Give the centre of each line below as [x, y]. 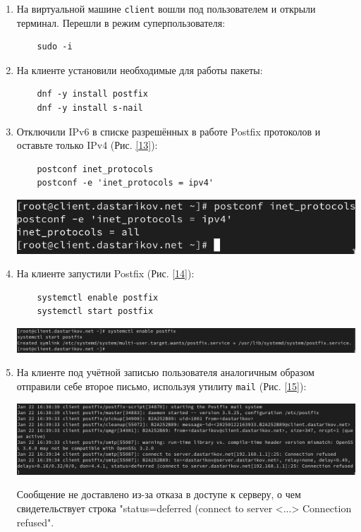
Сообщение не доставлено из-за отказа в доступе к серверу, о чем [159, 494]
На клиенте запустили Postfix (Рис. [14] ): [105, 273]
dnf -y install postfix [92, 94]
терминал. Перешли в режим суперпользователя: [121, 22]
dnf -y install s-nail [90, 108]
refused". [35, 522]
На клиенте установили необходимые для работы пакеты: [140, 69]
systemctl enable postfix [98, 297]
